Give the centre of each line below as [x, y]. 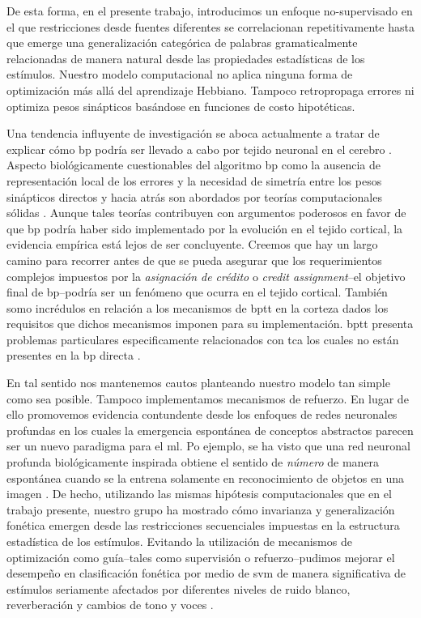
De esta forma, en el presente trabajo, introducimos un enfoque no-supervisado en [210, 11]
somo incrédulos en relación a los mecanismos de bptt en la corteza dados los [198, 307]
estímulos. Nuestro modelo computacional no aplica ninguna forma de [180, 74]
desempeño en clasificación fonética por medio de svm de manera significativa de [206, 573]
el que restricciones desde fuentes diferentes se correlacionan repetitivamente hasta [210, 26]
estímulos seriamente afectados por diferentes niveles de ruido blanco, [179, 588]
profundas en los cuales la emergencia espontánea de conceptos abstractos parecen [210, 430]
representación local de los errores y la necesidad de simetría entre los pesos [194, 180]
